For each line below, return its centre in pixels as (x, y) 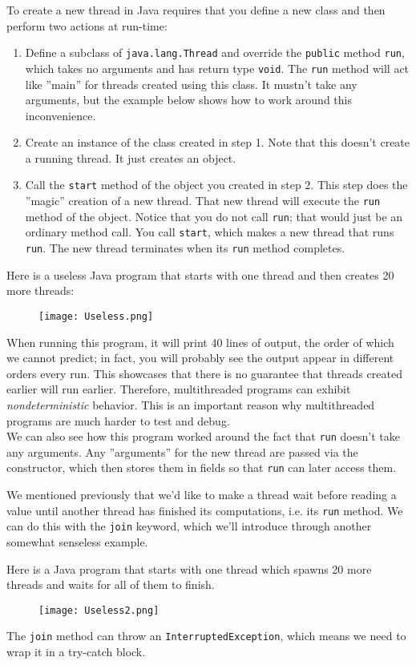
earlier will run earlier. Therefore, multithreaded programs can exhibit (179, 389)
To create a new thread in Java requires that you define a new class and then (196, 10)
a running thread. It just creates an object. (131, 157)
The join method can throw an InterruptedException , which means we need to (206, 636)
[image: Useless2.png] (99, 610)
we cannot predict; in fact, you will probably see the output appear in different (200, 358)
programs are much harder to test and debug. (118, 420)
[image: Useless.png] (96, 316)
